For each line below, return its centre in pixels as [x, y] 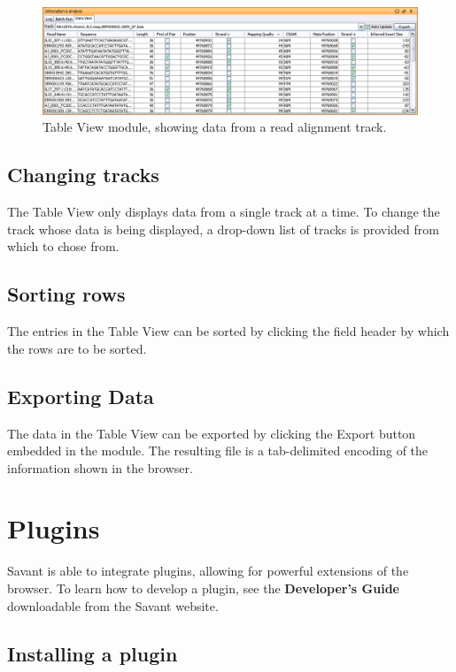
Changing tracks [83, 175]
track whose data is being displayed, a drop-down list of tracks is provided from [223, 229]
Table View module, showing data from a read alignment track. [215, 127]
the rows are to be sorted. [77, 348]
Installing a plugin [93, 653]
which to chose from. [63, 246]
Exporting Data [81, 396]
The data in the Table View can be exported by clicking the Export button [212, 433]
